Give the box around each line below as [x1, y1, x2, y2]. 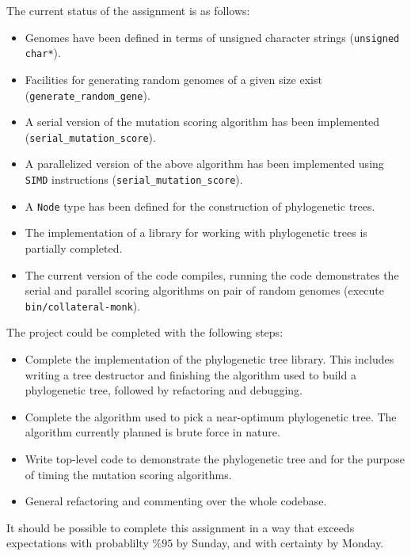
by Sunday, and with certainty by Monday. [176, 535, 384, 551]
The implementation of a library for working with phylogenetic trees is [25, 224, 367, 241]
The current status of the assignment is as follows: [6, 2, 250, 18]
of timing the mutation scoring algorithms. [25, 466, 232, 482]
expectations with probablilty [6, 535, 149, 551]
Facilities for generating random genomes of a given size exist [25, 70, 322, 87]
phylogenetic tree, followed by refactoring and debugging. [25, 382, 303, 398]
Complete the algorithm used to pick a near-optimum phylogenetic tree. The [25, 408, 397, 425]
